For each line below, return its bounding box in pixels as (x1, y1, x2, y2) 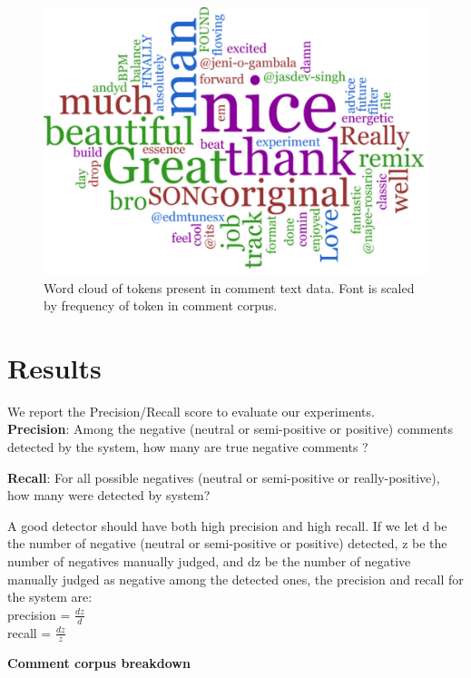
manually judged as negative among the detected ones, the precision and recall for (7, 569, 464, 588)
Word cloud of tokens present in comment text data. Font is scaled (44, 278, 415, 297)
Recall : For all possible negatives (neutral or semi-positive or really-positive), (7, 467, 440, 486)
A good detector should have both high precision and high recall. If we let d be (7, 516, 447, 535)
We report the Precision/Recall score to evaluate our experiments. (7, 401, 375, 420)
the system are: (7, 587, 93, 606)
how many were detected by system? (7, 486, 211, 505)
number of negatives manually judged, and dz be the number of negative (7, 552, 411, 571)
